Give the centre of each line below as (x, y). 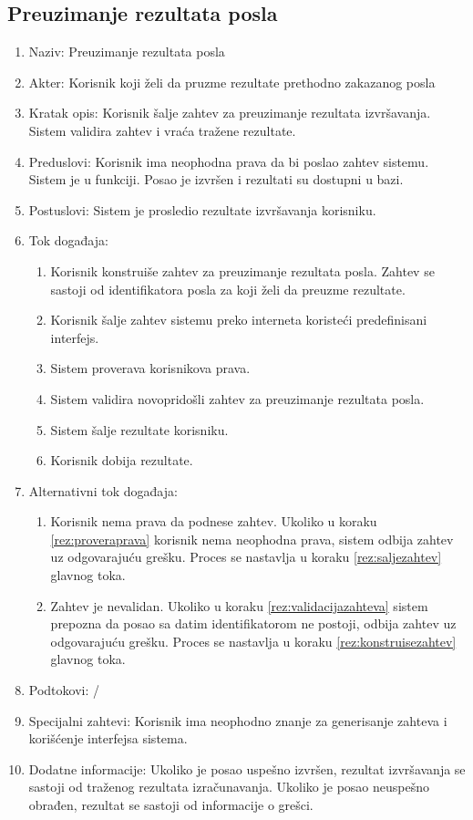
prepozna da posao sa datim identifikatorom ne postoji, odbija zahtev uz (253, 623)
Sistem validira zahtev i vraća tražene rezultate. (162, 130)
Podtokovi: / (64, 690)
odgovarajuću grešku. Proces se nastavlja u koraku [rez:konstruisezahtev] (253, 641)
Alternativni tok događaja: (103, 490)
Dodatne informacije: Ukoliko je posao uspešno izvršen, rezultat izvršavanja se (247, 768)
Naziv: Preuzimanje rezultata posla (127, 52)
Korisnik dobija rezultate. (122, 460)
